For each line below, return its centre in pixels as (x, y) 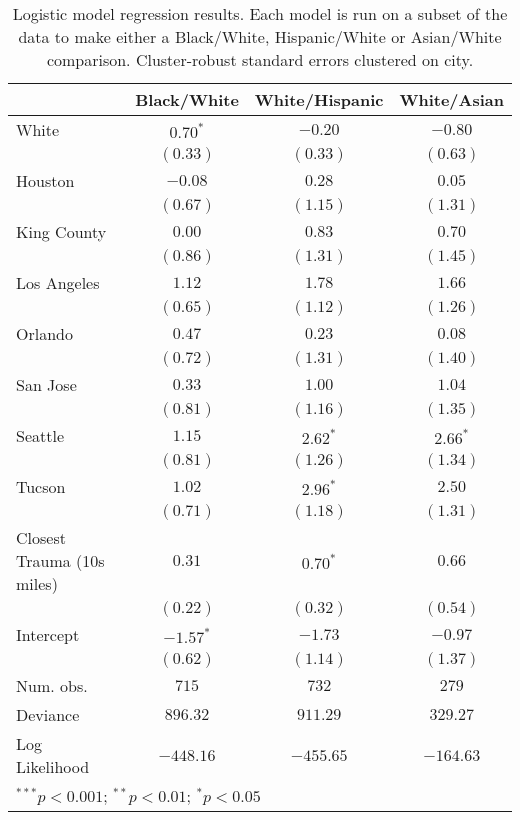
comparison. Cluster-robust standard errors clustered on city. (260, 59)
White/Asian (451, 99)
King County (61, 231)
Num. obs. (52, 685)
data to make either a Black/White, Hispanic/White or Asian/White (260, 36)
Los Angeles (58, 282)
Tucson (41, 486)
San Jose (46, 384)
